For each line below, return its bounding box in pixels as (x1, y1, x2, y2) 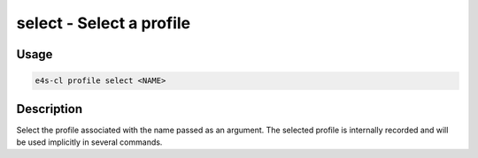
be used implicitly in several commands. (16, 137, 163, 147)
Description (16, 102, 83, 117)
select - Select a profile (16, 13, 191, 33)
